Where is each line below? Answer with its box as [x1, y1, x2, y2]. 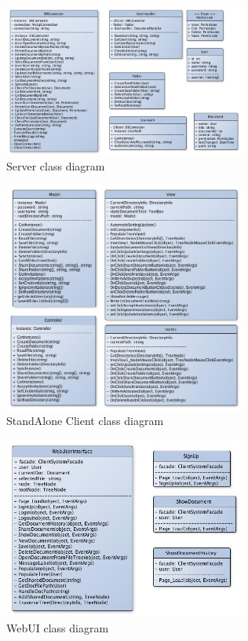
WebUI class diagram [6, 619, 109, 636]
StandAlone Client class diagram [6, 412, 164, 429]
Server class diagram [6, 158, 105, 174]
